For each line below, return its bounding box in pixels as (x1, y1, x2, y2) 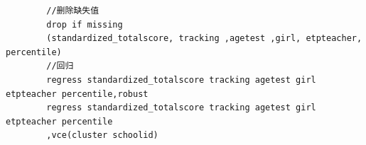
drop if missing (46, 19, 123, 30)
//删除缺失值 (46, 6, 99, 16)
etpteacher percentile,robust (6, 88, 149, 99)
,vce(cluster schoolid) (46, 130, 158, 141)
